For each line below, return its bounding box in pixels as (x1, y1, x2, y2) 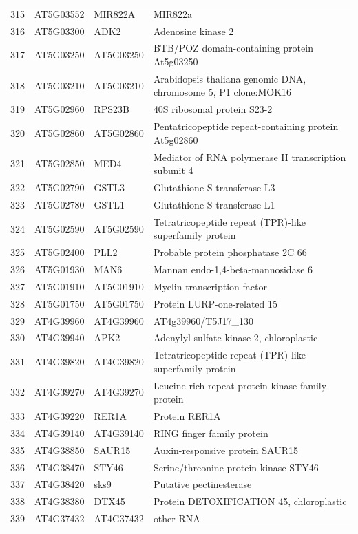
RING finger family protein (153, 425, 268, 440)
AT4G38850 (34, 442, 85, 457)
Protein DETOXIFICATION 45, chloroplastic (153, 494, 347, 509)
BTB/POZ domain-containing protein (153, 41, 313, 55)
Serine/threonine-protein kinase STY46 (153, 460, 319, 474)
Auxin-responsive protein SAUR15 (153, 442, 298, 457)
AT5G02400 (34, 245, 85, 259)
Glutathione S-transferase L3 (153, 180, 275, 195)
